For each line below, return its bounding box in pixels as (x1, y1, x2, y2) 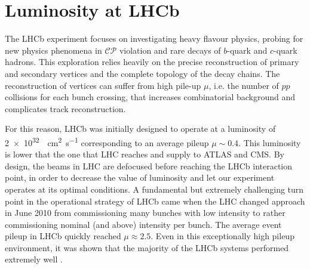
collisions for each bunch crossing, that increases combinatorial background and (5, 91, 296, 103)
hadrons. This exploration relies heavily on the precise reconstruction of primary (5, 55, 299, 68)
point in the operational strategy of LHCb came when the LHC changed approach (5, 194, 305, 207)
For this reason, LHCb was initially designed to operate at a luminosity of (5, 122, 276, 135)
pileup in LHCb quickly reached (5, 230, 121, 242)
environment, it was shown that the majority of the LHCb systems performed (5, 241, 289, 253)
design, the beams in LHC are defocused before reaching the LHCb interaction (5, 159, 293, 172)
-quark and (227, 44, 268, 56)
